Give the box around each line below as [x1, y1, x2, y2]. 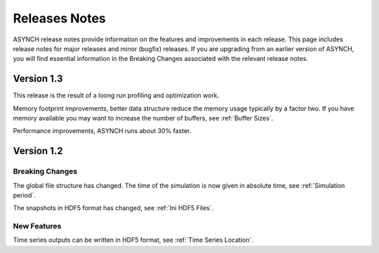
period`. [13, 191, 36, 199]
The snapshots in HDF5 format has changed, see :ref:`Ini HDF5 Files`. [13, 204, 214, 212]
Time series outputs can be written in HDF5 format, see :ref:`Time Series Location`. [13, 235, 254, 245]
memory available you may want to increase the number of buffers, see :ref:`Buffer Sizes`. [13, 114, 274, 123]
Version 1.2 [13, 145, 63, 157]
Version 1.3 [13, 73, 63, 85]
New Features [13, 221, 62, 231]
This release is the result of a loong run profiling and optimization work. [13, 91, 220, 100]
